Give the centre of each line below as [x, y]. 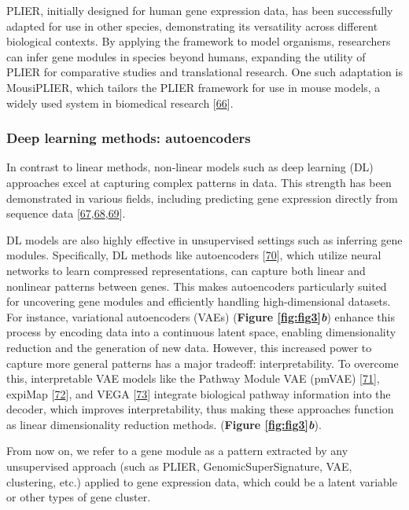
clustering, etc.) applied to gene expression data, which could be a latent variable [202, 481]
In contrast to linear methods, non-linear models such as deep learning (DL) [190, 167]
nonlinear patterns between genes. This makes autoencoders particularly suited [197, 286]
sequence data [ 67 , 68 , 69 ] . [66, 213]
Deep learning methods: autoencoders [129, 138]
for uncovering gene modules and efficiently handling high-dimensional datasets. [199, 301]
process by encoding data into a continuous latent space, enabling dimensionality [201, 332]
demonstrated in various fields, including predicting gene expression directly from [202, 198]
